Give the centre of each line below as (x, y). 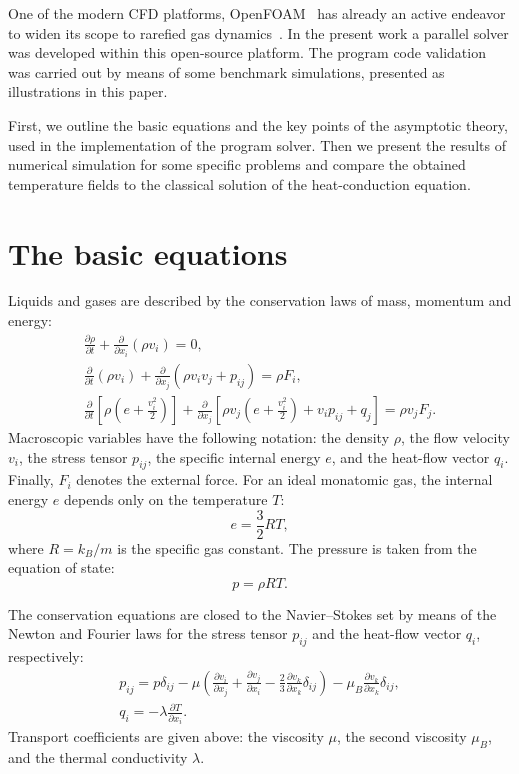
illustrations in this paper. (88, 91)
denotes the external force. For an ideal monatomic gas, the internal (284, 479)
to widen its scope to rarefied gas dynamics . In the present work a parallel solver (258, 32)
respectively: (46, 656)
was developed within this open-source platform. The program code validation (247, 52)
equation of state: (61, 567)
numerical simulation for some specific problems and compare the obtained (237, 164)
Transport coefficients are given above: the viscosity (166, 736)
